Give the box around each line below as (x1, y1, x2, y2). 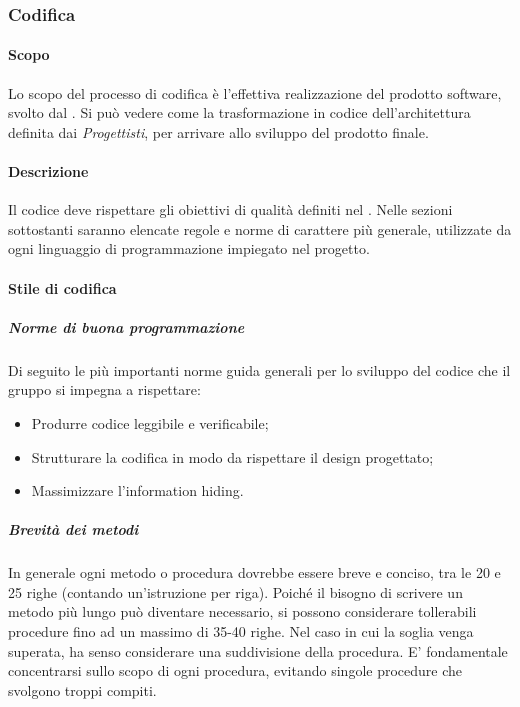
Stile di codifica (8, 277, 117, 298)
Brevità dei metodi (8, 519, 139, 540)
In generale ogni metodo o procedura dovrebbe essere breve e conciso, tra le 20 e (8, 562, 501, 583)
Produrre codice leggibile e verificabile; (31, 412, 269, 433)
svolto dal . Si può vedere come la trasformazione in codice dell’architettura (8, 102, 471, 123)
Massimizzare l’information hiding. (31, 480, 244, 501)
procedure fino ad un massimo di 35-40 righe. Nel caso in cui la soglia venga (8, 621, 474, 642)
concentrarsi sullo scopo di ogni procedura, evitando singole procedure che (8, 660, 463, 681)
